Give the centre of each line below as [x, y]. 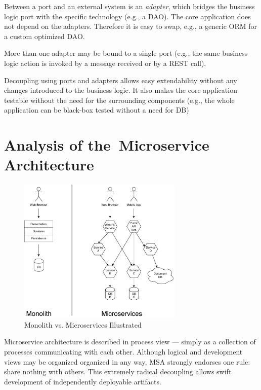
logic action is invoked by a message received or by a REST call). [105, 63]
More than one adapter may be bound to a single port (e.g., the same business [126, 53]
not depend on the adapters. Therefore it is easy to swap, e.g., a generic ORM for [131, 26]
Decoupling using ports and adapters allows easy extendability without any [121, 80]
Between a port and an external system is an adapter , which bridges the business [129, 6]
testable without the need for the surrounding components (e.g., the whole [119, 100]
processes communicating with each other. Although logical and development [123, 351]
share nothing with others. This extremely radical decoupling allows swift [118, 371]
